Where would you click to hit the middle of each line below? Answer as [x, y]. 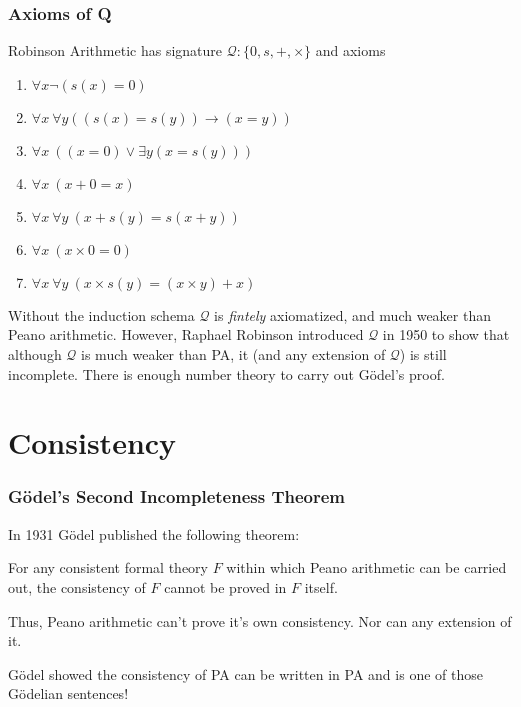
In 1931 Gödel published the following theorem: [154, 533]
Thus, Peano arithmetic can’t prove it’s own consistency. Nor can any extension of [260, 620]
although [35, 354]
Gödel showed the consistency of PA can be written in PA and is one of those [245, 673]
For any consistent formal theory [108, 567]
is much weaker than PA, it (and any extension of [233, 354]
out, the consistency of [77, 586]
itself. [321, 586]
